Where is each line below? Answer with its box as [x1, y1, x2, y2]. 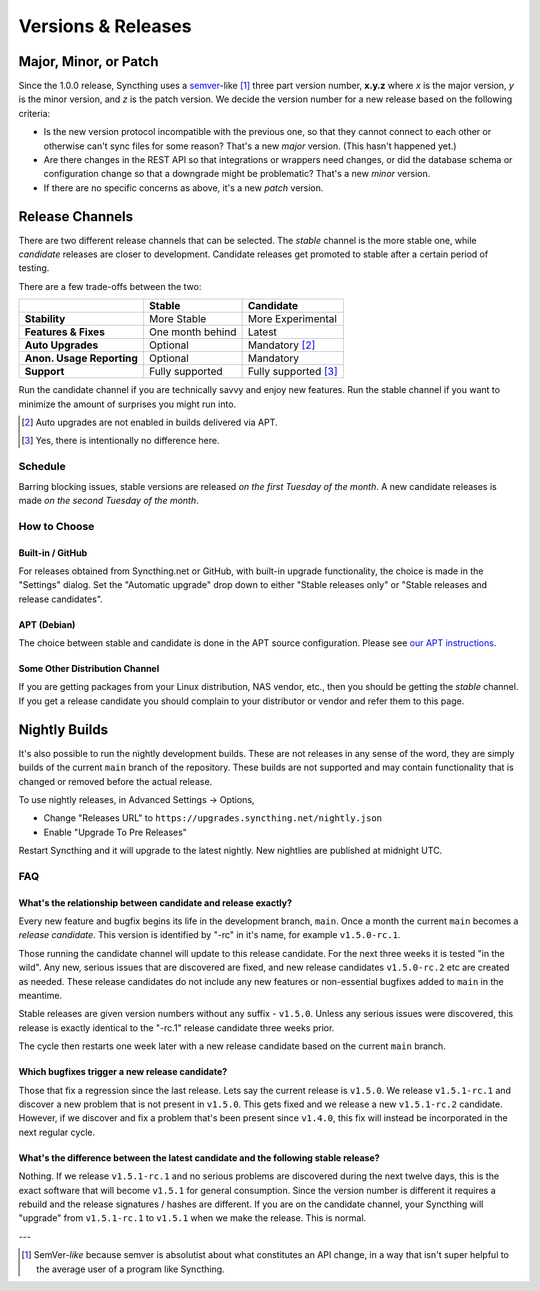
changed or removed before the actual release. [18, 775, 213, 787]
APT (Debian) [18, 618, 76, 630]
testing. [18, 262, 50, 274]
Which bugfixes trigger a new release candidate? [18, 1066, 228, 1078]
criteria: [18, 107, 51, 119]
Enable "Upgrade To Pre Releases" [43, 826, 187, 838]
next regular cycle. [18, 1126, 95, 1138]
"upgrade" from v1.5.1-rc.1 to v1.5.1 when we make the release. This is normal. [18, 1212, 367, 1224]
